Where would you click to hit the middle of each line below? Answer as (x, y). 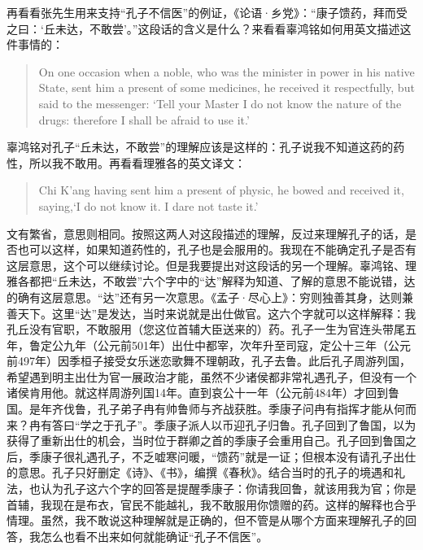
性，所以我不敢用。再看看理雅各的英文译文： (126, 162)
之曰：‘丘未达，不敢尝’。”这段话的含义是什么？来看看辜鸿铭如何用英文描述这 (209, 28)
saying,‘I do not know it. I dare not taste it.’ (148, 205)
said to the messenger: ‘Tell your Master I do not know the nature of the (220, 103)
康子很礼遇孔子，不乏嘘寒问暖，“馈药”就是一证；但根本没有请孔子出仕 (228, 456)
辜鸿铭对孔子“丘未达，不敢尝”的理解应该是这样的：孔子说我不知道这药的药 (206, 147)
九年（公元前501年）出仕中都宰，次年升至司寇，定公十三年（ (225, 345)
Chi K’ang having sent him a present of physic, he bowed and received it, (221, 190)
